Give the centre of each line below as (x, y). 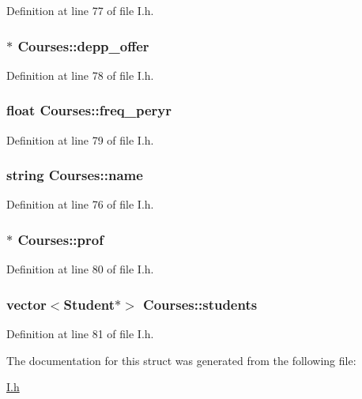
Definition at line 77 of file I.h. (80, 10)
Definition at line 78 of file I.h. (80, 75)
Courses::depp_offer (83, 45)
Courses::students (200, 304)
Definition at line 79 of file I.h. (80, 139)
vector (26, 304)
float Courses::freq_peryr (89, 110)
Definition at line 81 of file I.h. (80, 334)
